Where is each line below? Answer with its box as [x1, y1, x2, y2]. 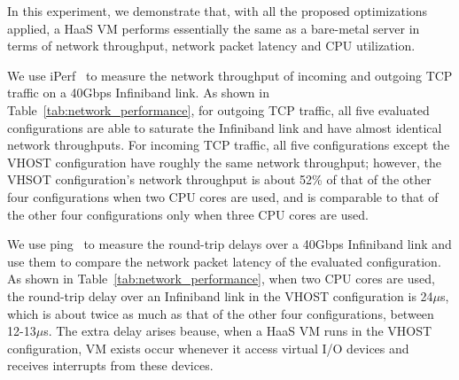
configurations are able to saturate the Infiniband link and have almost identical [7, 118, 442, 136]
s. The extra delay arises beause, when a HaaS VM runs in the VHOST [43, 322, 432, 340]
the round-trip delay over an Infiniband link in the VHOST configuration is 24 [7, 286, 433, 305]
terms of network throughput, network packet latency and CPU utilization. [7, 36, 416, 55]
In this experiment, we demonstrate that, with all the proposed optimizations [7, 2, 428, 19]
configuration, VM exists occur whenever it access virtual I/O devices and [7, 338, 409, 357]
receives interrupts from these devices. [7, 356, 214, 375]
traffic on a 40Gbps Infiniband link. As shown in [7, 83, 269, 102]
